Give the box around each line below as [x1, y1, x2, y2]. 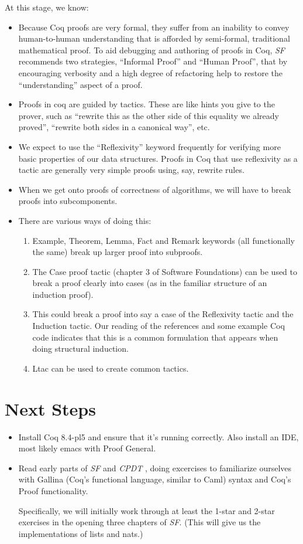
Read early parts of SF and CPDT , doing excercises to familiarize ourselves [18, 461, 292, 474]
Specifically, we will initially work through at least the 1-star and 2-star [18, 504, 275, 516]
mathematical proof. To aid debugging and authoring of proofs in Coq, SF [18, 43, 285, 56]
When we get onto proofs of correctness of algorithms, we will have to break [18, 183, 291, 195]
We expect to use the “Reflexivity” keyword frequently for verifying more [18, 140, 281, 152]
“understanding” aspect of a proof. [18, 78, 143, 90]
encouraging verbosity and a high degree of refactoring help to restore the [18, 66, 283, 79]
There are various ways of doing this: [18, 214, 151, 226]
